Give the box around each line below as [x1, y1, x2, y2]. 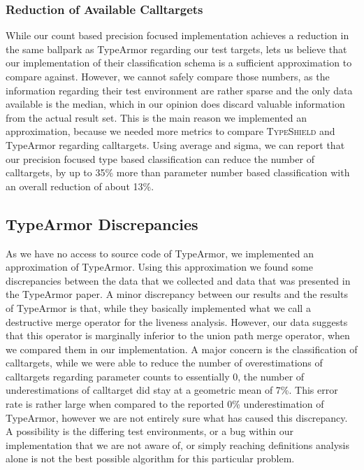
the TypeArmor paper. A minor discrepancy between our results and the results [6, 287, 348, 301]
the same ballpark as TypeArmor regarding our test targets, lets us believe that [6, 41, 347, 56]
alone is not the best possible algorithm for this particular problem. [6, 451, 295, 466]
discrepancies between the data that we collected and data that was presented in [6, 273, 351, 287]
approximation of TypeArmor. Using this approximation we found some [6, 259, 313, 274]
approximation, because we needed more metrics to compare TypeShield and [6, 124, 335, 138]
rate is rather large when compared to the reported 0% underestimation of [6, 397, 324, 411]
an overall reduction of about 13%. [6, 178, 154, 193]
